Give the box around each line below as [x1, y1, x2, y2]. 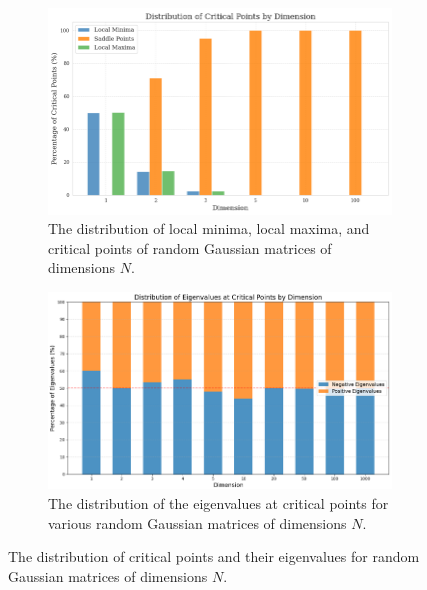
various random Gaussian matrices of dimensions [48, 512, 347, 533]
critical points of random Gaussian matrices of [48, 237, 332, 258]
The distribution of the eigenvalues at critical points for [48, 492, 389, 513]
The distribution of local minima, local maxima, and [48, 218, 370, 239]
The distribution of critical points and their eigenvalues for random [8, 546, 420, 567]
